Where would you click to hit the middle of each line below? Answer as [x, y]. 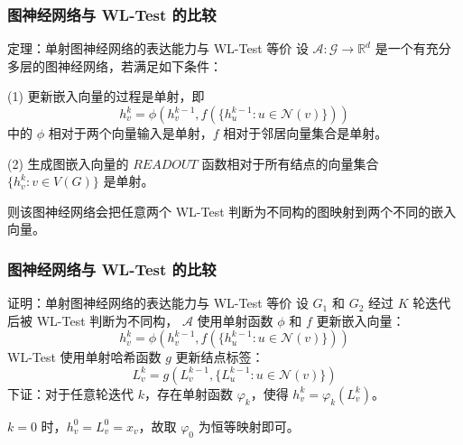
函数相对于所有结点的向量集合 [290, 163]
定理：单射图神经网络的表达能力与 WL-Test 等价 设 [158, 48]
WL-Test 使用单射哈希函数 [84, 357]
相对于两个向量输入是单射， [130, 133]
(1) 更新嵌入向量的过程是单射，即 [106, 96]
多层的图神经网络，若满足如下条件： [115, 65]
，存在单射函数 [188, 393]
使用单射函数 [235, 320]
